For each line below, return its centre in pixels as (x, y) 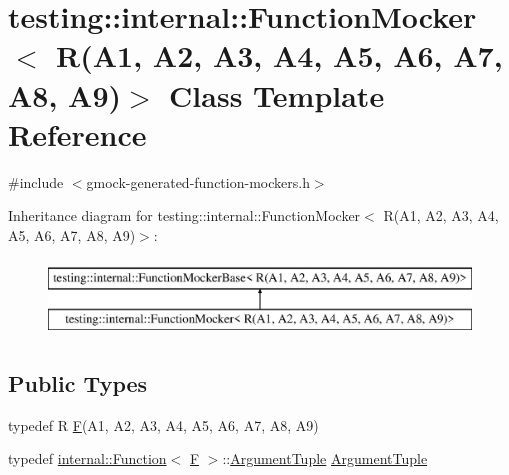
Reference (77, 133)
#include (36, 181)
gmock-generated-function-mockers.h (198, 181)
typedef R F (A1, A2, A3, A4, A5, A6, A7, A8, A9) (163, 424)
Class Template (277, 94)
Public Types (78, 383)
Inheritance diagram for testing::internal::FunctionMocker (184, 215)
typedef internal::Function (87, 458)
